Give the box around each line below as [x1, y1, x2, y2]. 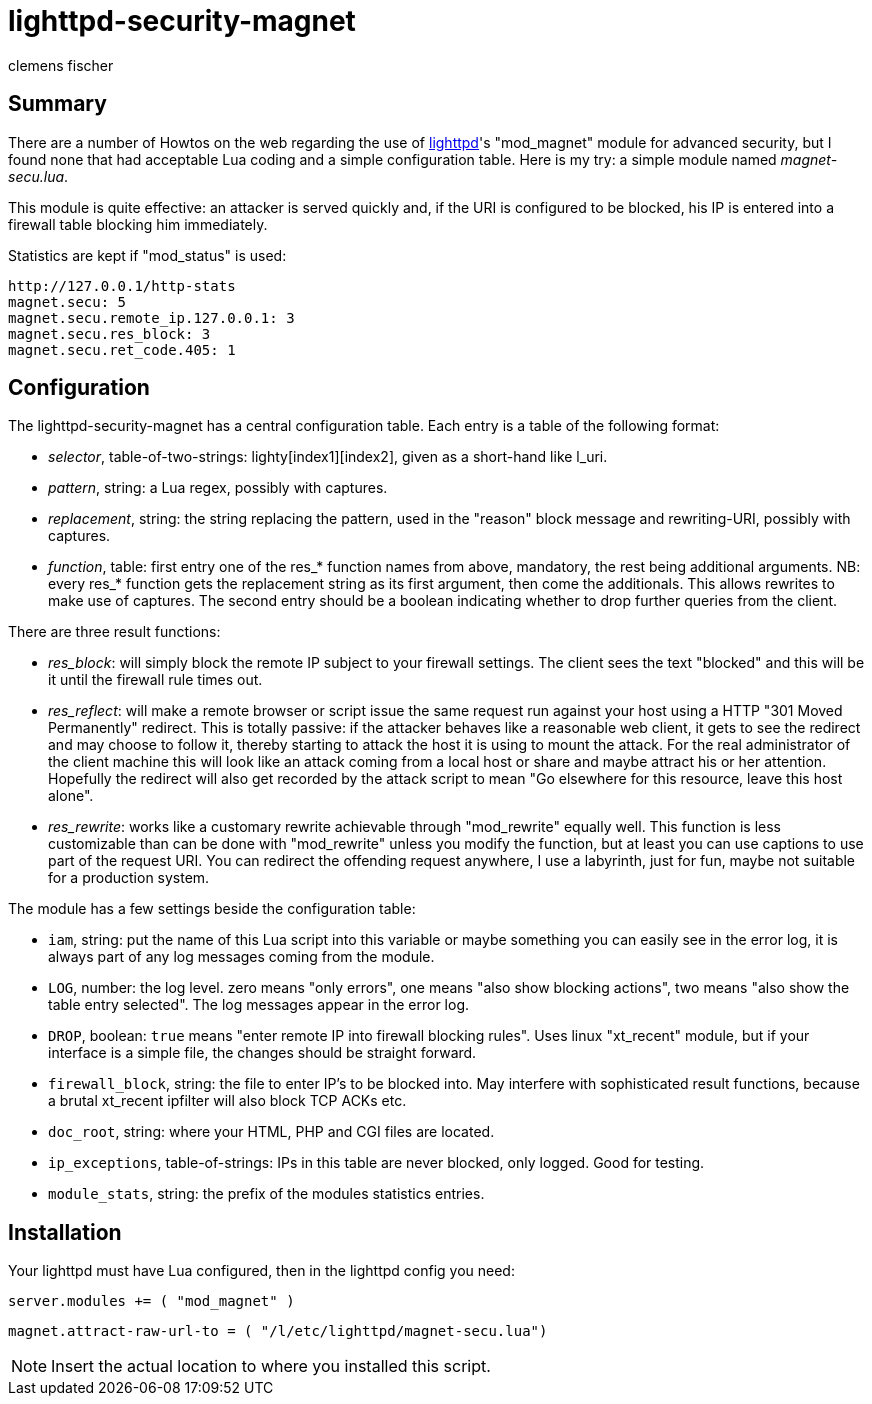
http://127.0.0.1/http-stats [8, 277, 236, 294]
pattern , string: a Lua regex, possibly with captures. [48, 479, 388, 497]
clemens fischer [8, 56, 114, 74]
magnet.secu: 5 [8, 293, 127, 310]
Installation [8, 1219, 122, 1245]
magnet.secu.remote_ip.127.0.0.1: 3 [8, 309, 295, 326]
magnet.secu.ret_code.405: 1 [8, 341, 236, 358]
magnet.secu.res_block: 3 [8, 325, 211, 342]
